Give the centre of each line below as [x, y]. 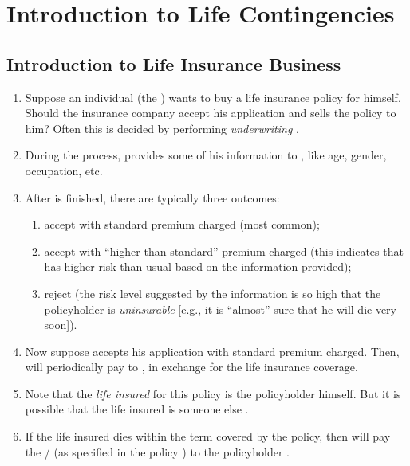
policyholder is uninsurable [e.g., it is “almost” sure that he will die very [221, 309]
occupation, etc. [64, 170]
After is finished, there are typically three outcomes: [152, 197]
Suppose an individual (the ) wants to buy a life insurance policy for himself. [213, 97]
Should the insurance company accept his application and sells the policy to [211, 113]
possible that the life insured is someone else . [137, 409]
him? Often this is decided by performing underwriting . [162, 128]
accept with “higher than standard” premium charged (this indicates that [224, 251]
